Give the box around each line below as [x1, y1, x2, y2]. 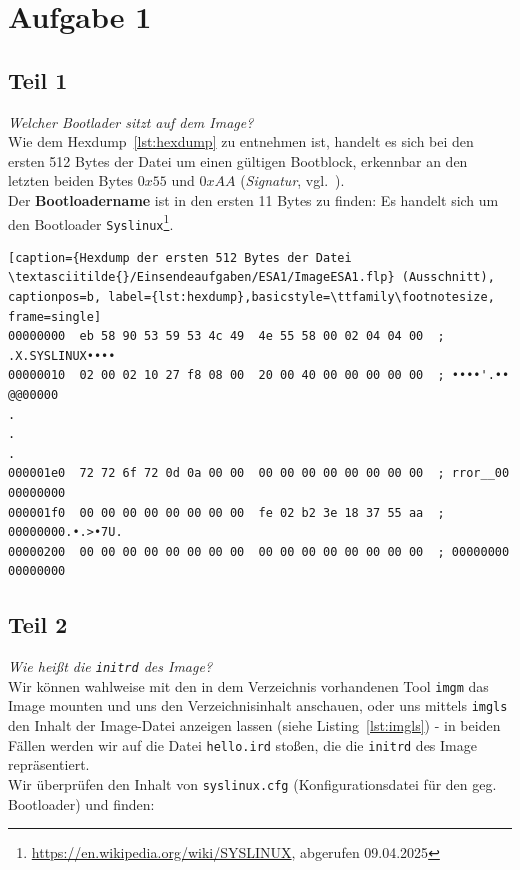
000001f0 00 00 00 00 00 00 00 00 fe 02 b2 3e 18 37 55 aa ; [8, 505, 445, 520]
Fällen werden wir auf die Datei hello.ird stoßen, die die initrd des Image [8, 734, 477, 755]
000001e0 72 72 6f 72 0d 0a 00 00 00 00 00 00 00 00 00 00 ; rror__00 [8, 466, 510, 481]
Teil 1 [8, 64, 68, 95]
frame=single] [8, 309, 102, 324]
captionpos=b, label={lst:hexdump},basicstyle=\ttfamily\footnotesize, [8, 290, 495, 305]
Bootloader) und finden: [8, 793, 155, 814]
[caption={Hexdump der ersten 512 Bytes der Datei [8, 250, 352, 265]
